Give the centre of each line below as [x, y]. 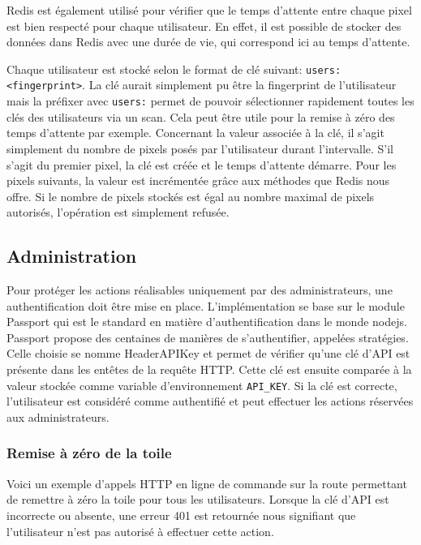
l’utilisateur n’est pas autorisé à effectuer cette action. [140, 531]
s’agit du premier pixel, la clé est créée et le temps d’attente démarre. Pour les [202, 164]
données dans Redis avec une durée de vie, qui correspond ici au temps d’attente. [208, 42]
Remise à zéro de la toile [89, 453]
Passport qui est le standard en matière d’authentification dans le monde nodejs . [207, 322]
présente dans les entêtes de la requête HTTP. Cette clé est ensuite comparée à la [209, 369]
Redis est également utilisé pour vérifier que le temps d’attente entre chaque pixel [209, 10]
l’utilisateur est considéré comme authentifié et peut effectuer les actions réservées [210, 401]
